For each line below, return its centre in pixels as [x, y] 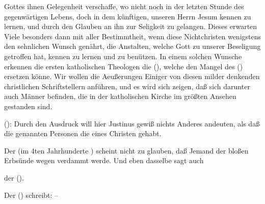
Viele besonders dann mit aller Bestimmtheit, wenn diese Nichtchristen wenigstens [133, 36]
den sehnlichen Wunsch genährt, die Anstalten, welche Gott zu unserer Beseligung [132, 46]
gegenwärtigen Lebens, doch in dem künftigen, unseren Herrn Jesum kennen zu [128, 16]
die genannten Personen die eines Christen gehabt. [83, 133]
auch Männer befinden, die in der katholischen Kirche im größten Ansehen [120, 96]
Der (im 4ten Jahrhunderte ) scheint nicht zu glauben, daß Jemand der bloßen [126, 150]
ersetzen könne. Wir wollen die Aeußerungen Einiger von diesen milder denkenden [132, 76]
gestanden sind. [28, 106]
